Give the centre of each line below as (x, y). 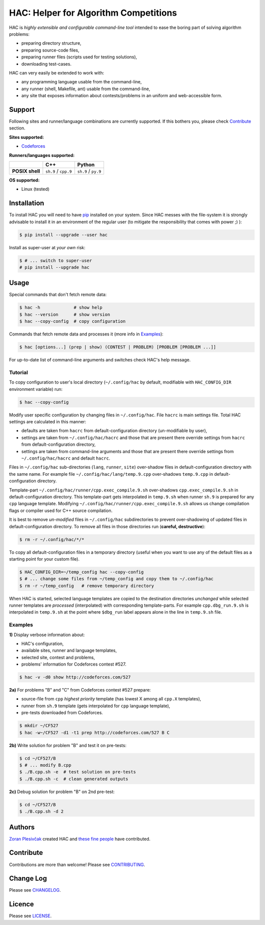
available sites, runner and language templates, (69, 650)
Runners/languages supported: (42, 155)
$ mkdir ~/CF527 (39, 726)
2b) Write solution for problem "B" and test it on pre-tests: (68, 745)
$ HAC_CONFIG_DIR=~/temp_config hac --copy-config (82, 572)
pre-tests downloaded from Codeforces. (62, 713)
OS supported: (24, 180)
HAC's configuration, (42, 643)
